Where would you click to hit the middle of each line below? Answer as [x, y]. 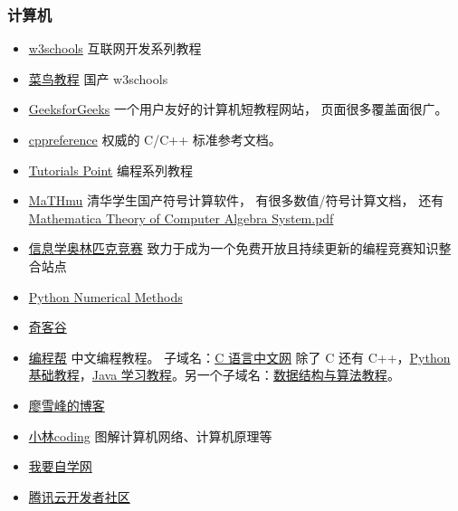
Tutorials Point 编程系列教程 [110, 170]
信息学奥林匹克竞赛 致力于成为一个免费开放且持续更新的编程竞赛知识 [234, 248]
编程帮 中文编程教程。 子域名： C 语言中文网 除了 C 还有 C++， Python [239, 357]
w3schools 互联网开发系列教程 [115, 48]
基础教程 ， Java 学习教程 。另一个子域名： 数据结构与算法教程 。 [214, 375]
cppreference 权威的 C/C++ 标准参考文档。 [155, 139]
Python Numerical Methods [105, 296]
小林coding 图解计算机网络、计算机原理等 [150, 435]
